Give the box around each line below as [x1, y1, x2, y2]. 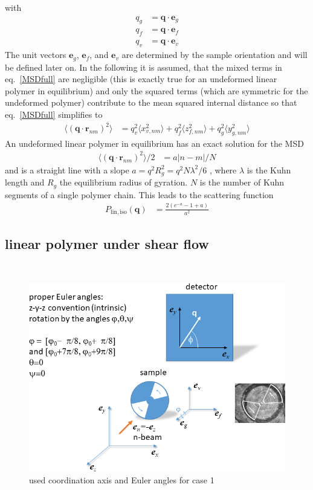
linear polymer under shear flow [5, 234, 209, 253]
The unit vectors [5, 48, 66, 61]
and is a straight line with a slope [5, 163, 129, 176]
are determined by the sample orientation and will [121, 48, 308, 61]
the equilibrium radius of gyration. [59, 176, 188, 189]
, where [209, 163, 237, 176]
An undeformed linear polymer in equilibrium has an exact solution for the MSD [5, 137, 304, 149]
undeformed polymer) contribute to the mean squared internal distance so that [5, 96, 297, 109]
